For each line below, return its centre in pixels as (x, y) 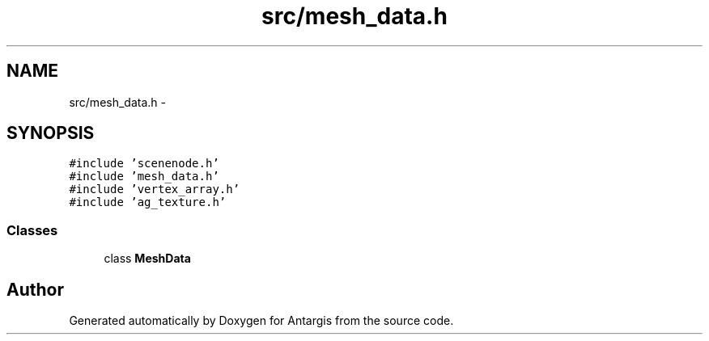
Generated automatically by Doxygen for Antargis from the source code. (261, 321)
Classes (32, 230)
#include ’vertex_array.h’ (155, 189)
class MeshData (147, 259)
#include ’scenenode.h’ (144, 164)
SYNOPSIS (51, 133)
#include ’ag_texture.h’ (148, 202)
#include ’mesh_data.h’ (144, 177)
